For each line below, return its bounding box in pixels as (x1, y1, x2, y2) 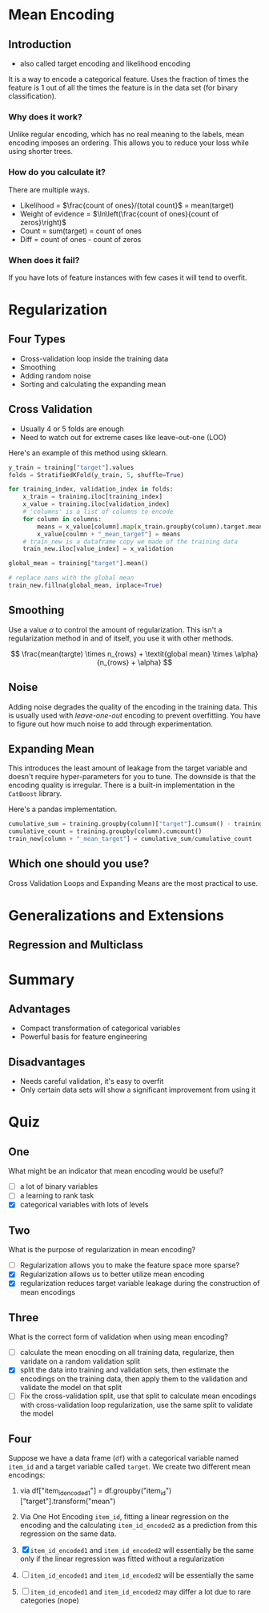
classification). (8, 91, 57, 101)
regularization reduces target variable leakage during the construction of (19, 1279, 260, 1288)
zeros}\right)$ (19, 217, 66, 227)
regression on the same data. (19, 1529, 117, 1538)
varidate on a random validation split (19, 1356, 140, 1366)
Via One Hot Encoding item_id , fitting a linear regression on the (19, 1512, 230, 1522)
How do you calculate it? (8, 167, 106, 178)
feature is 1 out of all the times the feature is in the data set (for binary (8, 83, 239, 92)
